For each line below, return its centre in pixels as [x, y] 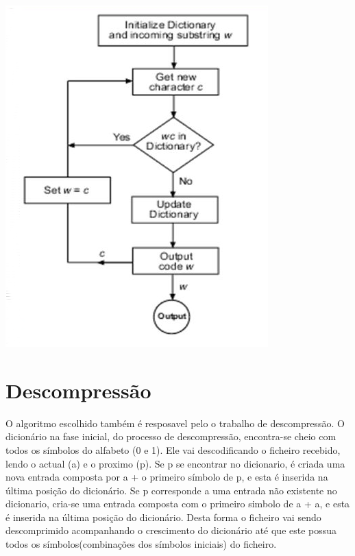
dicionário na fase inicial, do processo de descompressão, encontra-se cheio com [171, 436]
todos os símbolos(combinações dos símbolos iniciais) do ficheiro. [141, 544]
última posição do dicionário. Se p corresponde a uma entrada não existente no [171, 490]
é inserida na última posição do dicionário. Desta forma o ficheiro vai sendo [163, 517]
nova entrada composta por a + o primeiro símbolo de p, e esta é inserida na [167, 477]
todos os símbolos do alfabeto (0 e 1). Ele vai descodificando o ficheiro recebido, [173, 449]
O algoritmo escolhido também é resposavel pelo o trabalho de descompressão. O [175, 423]
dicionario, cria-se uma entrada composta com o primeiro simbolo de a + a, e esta [178, 504]
